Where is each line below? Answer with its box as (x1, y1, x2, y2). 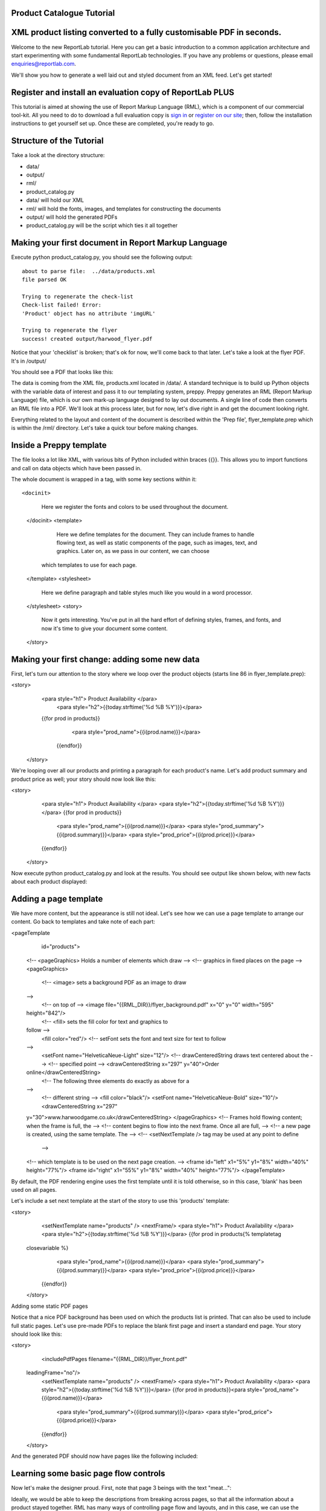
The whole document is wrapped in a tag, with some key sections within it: (11, 476, 197, 483)
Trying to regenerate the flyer (22, 327, 118, 334)
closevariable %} (26, 1244, 69, 1251)
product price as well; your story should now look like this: (11, 775, 156, 783)
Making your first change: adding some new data (11, 654, 200, 664)
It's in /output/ (11, 357, 46, 364)
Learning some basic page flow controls (11, 1469, 165, 1479)
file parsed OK (22, 276, 67, 283)
